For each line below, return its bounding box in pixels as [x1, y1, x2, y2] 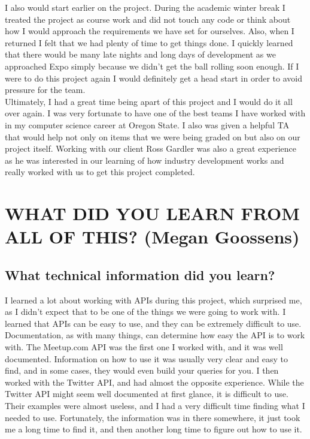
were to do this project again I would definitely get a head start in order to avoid [5, 71, 302, 84]
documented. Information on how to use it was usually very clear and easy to [5, 352, 288, 365]
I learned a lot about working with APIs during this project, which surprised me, [5, 293, 302, 306]
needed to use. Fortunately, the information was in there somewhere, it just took [5, 411, 300, 423]
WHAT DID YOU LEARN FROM [5, 201, 300, 225]
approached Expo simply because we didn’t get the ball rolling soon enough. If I [5, 59, 299, 72]
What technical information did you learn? [5, 265, 275, 284]
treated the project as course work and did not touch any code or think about [5, 13, 291, 25]
